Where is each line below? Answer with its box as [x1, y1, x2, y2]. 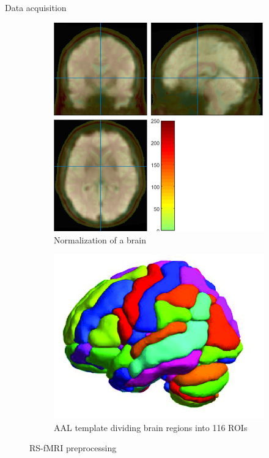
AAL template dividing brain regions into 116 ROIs [54, 421, 248, 433]
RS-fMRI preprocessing [29, 441, 117, 454]
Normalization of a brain [54, 233, 146, 246]
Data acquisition [5, 1, 67, 13]
